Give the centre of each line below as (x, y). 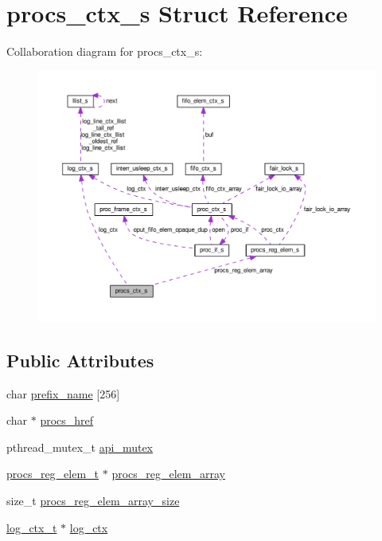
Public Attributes (80, 360)
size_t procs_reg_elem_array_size (93, 500)
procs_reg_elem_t (53, 474)
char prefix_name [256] (63, 393)
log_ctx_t (32, 527)
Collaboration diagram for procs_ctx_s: (105, 51)
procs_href (67, 420)
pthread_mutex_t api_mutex (80, 447)
